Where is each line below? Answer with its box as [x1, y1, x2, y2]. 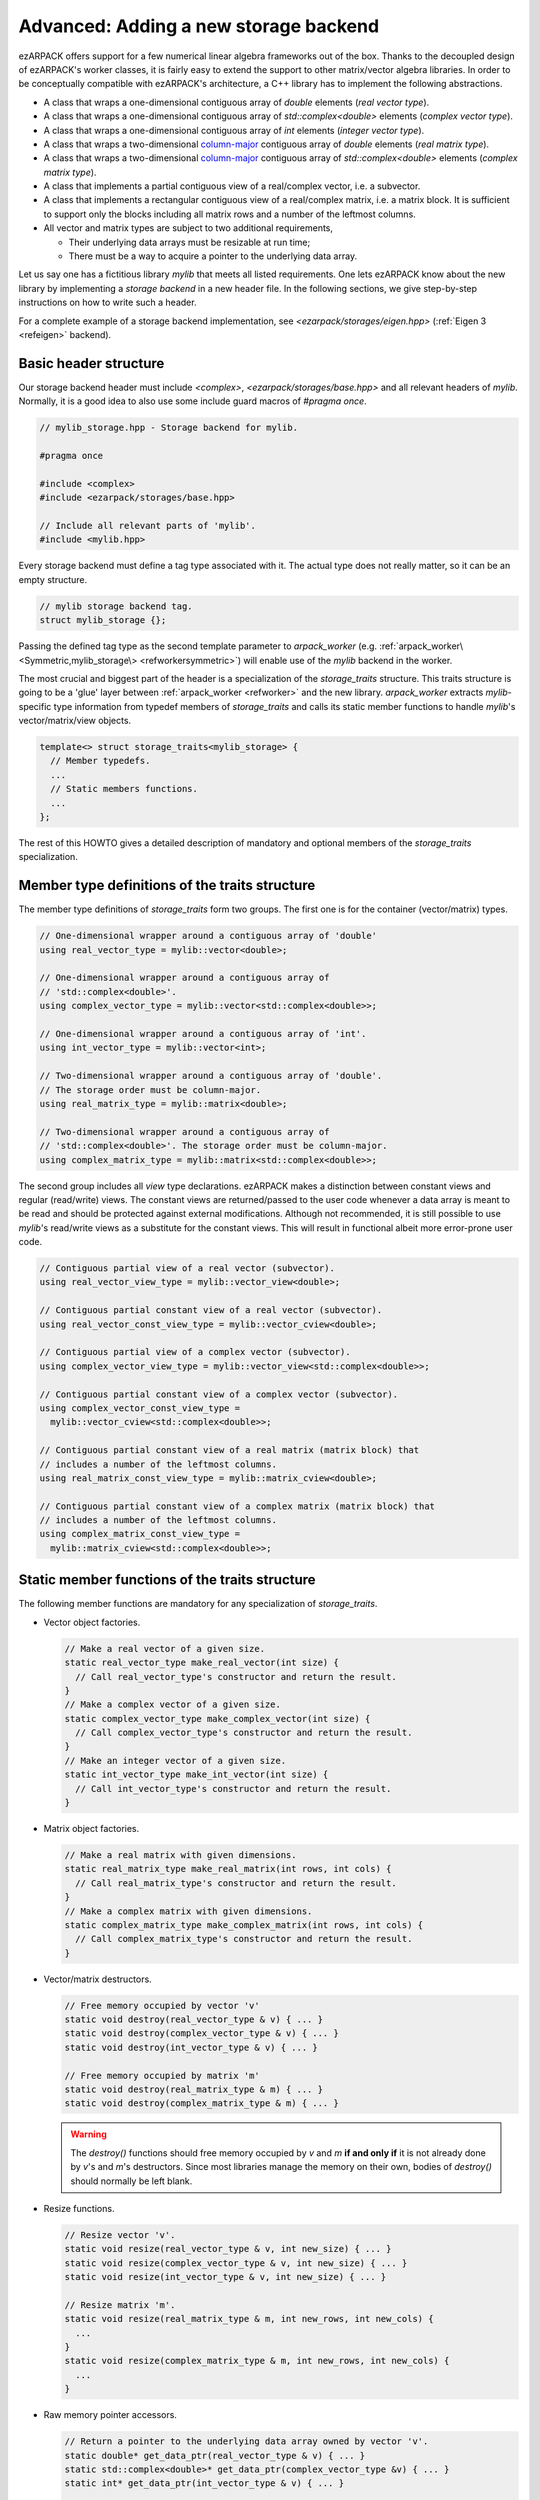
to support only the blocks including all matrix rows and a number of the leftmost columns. [43, 208, 417, 220]
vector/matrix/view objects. [18, 715, 132, 727]
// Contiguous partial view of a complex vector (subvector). [39, 1346, 351, 1358]
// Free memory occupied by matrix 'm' [64, 2070, 260, 2081]
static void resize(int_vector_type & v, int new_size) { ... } [64, 2271, 387, 2283]
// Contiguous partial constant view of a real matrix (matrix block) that [39, 1445, 420, 1456]
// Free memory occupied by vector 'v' [64, 2000, 260, 2011]
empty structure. [18, 573, 88, 585]
